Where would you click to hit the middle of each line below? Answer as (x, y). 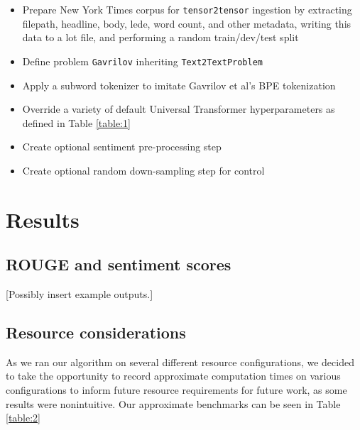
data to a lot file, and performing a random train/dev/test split (160, 37)
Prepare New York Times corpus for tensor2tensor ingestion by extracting (187, 9)
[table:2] (23, 418)
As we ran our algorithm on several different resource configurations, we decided (180, 362)
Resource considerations (96, 332)
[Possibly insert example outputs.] (80, 294)
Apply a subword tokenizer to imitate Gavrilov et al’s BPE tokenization (179, 85)
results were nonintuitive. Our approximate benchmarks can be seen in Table (173, 403)
